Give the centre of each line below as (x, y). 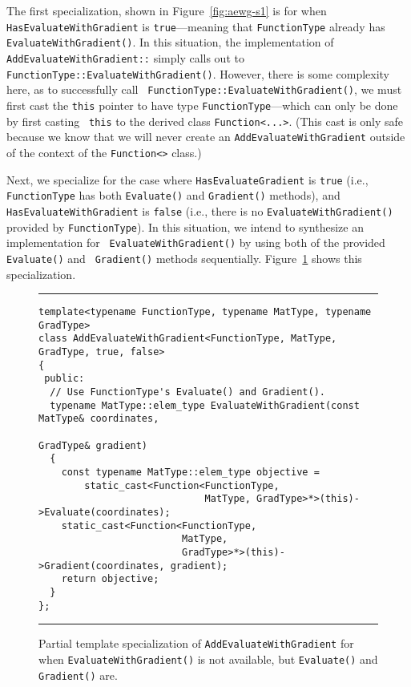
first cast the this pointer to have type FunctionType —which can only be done (202, 105)
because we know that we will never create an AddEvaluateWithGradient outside (206, 137)
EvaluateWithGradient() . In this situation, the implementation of (170, 42)
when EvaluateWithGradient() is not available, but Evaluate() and (208, 659)
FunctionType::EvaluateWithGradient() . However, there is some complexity (198, 73)
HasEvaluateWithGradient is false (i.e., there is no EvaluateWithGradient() (200, 210)
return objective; (110, 579)
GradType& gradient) (93, 445)
